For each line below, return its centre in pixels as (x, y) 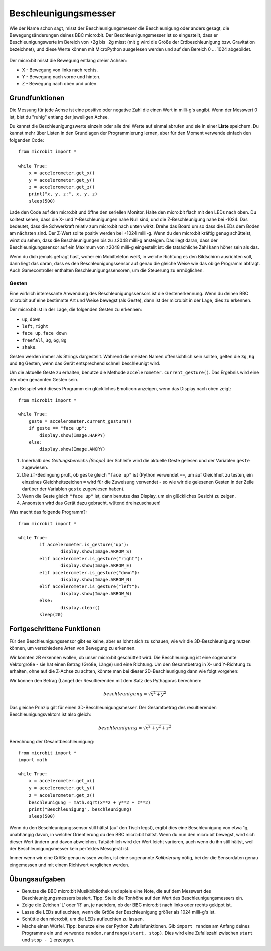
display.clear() (80, 608)
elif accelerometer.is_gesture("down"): (90, 573)
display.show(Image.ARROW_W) (96, 594)
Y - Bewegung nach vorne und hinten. (61, 76)
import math (33, 760)
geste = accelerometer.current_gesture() (80, 421)
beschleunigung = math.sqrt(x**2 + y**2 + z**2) (89, 802)
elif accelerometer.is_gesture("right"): (91, 559)
